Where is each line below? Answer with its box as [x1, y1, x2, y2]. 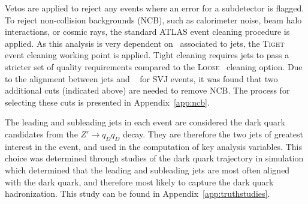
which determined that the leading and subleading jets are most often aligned [5, 163, 290, 176]
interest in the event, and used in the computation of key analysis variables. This [5, 140, 302, 152]
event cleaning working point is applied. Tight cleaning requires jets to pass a [5, 49, 289, 61]
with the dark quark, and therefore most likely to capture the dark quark [5, 175, 274, 188]
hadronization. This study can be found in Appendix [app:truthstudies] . [5, 187, 270, 200]
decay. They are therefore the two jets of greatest [123, 127, 304, 140]
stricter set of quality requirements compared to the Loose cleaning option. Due [5, 60, 303, 73]
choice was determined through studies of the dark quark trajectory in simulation [5, 152, 304, 164]
